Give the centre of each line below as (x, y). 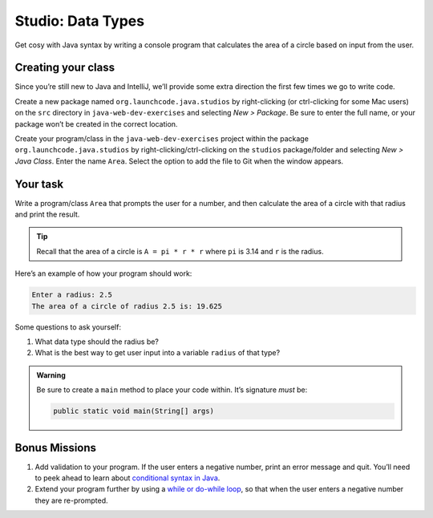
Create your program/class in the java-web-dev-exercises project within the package (162, 139)
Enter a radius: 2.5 (72, 295)
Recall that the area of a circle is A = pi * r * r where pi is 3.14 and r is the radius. (180, 251)
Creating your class (65, 68)
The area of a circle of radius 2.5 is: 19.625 (127, 306)
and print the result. (47, 214)
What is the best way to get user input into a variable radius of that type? (158, 353)
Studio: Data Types (79, 21)
